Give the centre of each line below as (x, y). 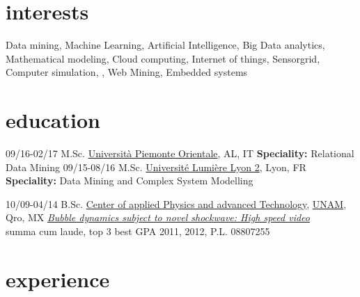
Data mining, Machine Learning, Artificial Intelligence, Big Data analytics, (165, 45)
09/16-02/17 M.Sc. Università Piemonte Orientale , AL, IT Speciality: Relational (180, 153)
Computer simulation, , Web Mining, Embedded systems (127, 72)
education (53, 120)
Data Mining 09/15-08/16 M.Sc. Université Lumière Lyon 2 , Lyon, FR (156, 167)
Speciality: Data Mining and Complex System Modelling (130, 180)
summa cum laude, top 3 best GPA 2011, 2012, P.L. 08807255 (138, 231)
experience (58, 279)
